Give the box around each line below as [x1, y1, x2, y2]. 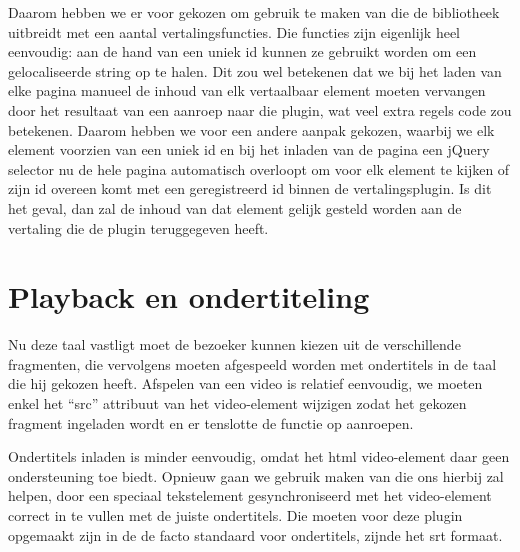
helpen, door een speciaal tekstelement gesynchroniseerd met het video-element [8, 485, 492, 506]
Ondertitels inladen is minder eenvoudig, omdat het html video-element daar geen [8, 446, 510, 467]
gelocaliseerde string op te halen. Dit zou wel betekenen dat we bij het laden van [8, 60, 502, 81]
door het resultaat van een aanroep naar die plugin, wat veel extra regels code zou [8, 99, 512, 120]
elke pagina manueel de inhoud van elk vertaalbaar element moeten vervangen [8, 80, 486, 101]
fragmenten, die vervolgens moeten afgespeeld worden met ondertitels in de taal [8, 353, 497, 374]
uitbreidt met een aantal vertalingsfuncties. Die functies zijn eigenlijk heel [8, 21, 461, 42]
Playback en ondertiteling [8, 276, 370, 317]
